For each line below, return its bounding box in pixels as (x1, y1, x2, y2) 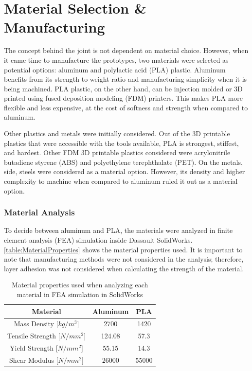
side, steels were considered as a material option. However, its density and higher (4, 166, 245, 177)
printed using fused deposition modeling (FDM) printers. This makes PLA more (4, 93, 243, 103)
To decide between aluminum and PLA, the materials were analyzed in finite (4, 225, 233, 235)
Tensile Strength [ (7, 331, 60, 341)
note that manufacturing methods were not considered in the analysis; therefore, (4, 254, 244, 264)
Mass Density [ (14, 318, 58, 329)
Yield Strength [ (10, 343, 58, 353)
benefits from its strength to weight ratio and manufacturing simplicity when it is (4, 74, 247, 84)
